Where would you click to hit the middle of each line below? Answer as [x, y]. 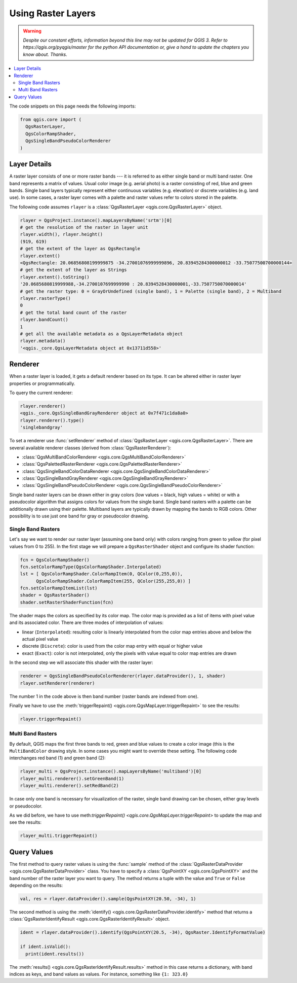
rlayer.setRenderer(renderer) [57, 683]
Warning [32, 31]
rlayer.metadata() [43, 341]
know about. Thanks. [45, 54]
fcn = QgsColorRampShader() [55, 560]
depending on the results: [36, 886]
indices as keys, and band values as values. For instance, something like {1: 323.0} [99, 974]
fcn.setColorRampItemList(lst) [59, 588]
